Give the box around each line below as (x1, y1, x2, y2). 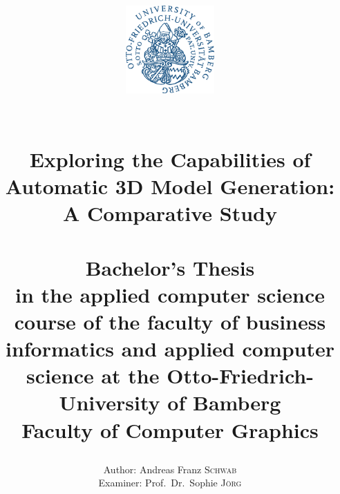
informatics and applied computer (5, 334, 335, 363)
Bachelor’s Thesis (85, 253, 255, 281)
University (59, 388, 160, 417)
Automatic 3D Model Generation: (5, 171, 335, 200)
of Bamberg (167, 388, 281, 417)
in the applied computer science (15, 280, 325, 308)
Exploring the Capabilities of (29, 144, 311, 173)
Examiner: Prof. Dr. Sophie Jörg (98, 475, 242, 490)
